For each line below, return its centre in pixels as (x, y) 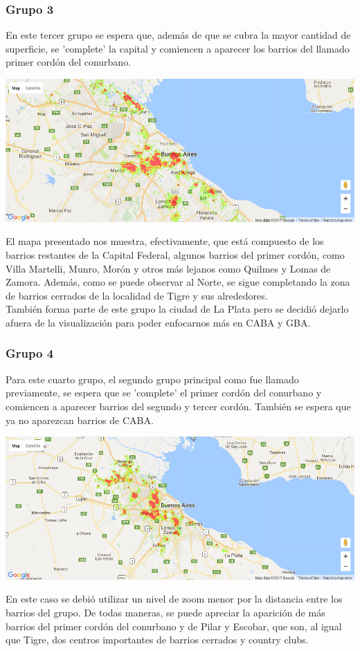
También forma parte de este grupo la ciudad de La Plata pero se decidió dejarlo (177, 309)
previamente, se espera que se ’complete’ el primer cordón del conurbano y (164, 393)
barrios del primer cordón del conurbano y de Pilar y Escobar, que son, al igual (174, 626)
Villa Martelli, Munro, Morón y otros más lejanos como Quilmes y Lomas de (168, 268)
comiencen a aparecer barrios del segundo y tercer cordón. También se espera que (178, 406)
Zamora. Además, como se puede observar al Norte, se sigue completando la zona (178, 282)
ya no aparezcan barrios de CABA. (80, 420)
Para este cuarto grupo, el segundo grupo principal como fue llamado (152, 379)
